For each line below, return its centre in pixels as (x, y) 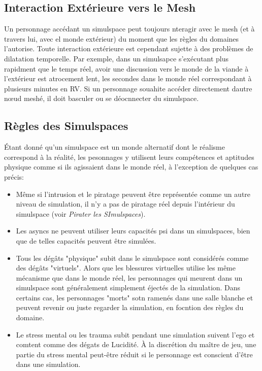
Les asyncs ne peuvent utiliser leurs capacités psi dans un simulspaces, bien (133, 231)
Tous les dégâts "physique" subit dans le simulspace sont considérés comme (132, 258)
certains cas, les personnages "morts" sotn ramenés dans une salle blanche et (135, 297)
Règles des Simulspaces (66, 126)
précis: (14, 176)
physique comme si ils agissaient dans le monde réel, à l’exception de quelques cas (131, 167)
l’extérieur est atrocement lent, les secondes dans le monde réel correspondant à (128, 78)
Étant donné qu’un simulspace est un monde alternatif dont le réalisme (114, 147)
